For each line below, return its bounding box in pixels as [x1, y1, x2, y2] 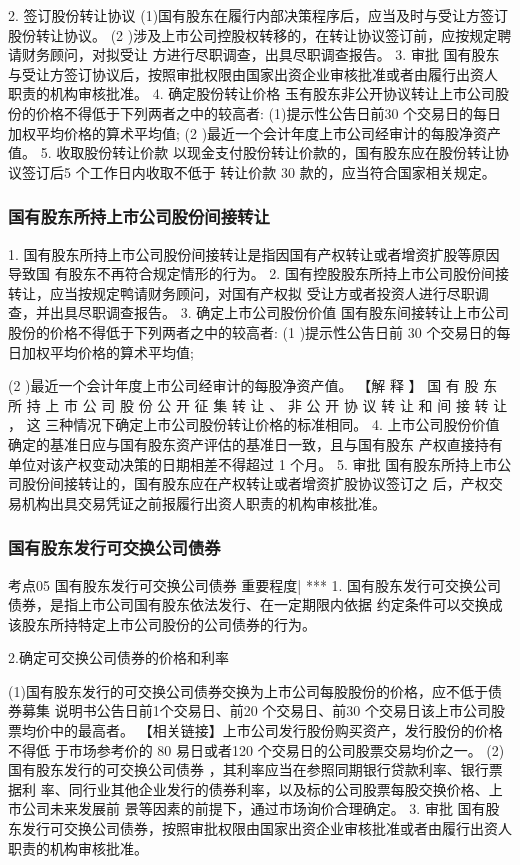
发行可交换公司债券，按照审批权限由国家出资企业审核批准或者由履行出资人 [21, 818, 512, 839]
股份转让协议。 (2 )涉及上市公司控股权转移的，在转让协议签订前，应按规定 [8, 24, 498, 45]
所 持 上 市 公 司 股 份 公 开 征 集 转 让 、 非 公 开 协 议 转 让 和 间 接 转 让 [8, 394, 508, 415]
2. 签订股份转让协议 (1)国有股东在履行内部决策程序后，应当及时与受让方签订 [8, 5, 509, 25]
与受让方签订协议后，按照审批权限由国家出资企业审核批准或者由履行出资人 [8, 63, 498, 84]
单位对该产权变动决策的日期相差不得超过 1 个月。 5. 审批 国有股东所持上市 [8, 453, 498, 474]
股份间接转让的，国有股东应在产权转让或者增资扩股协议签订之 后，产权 [21, 473, 489, 494]
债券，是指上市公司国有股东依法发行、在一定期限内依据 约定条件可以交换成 [8, 594, 503, 615]
